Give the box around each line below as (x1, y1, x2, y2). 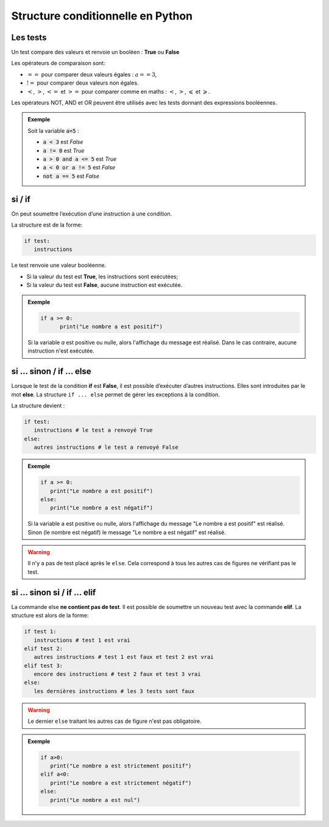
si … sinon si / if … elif (11, 587, 96, 597)
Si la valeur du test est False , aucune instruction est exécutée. (26, 281, 183, 289)
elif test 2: (24, 645, 63, 652)
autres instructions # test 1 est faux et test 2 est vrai (34, 653, 214, 661)
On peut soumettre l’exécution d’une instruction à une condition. (11, 210, 172, 217)
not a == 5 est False (43, 172, 100, 180)
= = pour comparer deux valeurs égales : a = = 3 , (27, 71, 157, 78)
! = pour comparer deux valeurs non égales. (26, 79, 140, 86)
